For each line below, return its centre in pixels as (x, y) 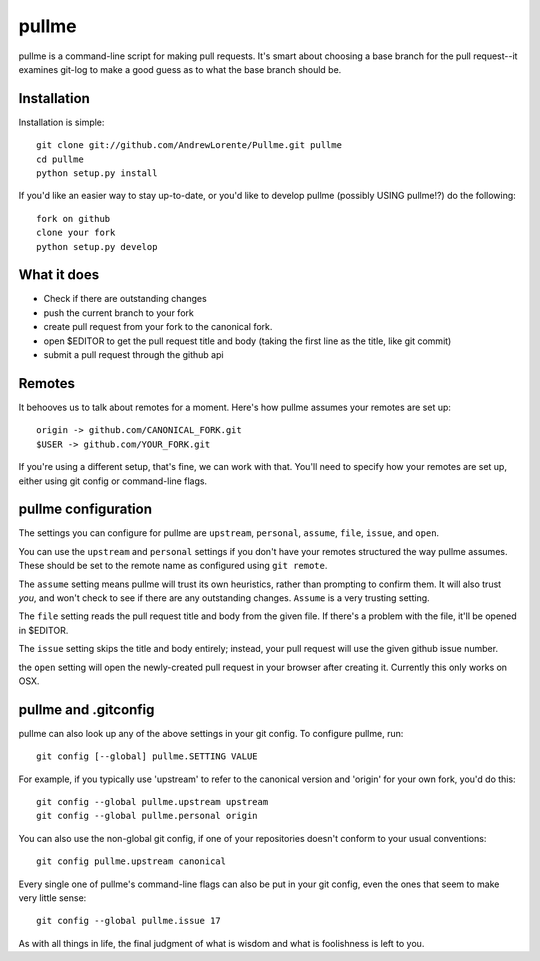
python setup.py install (97, 173)
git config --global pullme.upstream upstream (152, 802)
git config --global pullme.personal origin (147, 816)
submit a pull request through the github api (133, 355)
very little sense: (52, 897)
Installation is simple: (61, 122)
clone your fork (76, 233)
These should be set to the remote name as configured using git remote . (173, 566)
